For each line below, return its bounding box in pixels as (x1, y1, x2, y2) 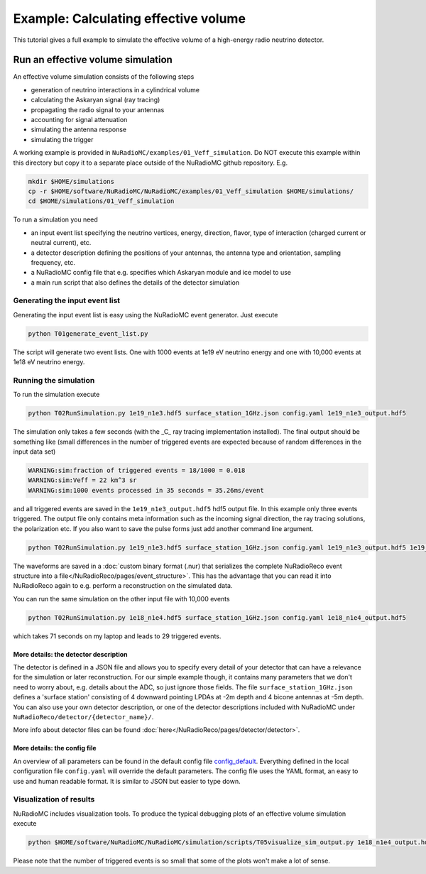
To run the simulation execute (13, 390, 100, 399)
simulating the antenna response (31, 125, 127, 134)
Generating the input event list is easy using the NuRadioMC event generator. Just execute (13, 310, 278, 319)
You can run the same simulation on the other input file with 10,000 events (13, 594, 230, 603)
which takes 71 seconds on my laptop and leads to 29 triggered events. (13, 632, 222, 640)
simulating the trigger (31, 135, 94, 143)
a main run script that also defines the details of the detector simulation (31, 278, 240, 287)
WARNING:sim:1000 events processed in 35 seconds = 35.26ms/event (28, 486, 264, 494)
